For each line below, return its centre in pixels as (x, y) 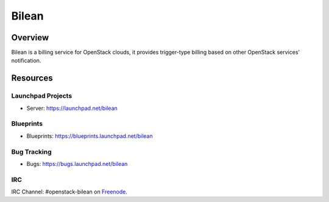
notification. (26, 60)
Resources (32, 78)
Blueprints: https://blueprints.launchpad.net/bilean (90, 136)
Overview (30, 38)
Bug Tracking (31, 151)
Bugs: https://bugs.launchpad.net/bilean (77, 164)
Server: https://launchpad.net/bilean (72, 108)
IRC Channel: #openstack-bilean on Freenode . (69, 192)
